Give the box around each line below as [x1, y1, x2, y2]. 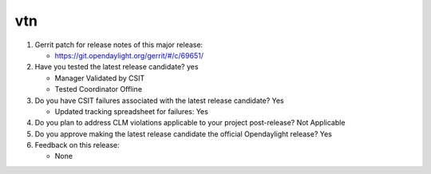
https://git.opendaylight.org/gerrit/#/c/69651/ [54, 50, 204, 60]
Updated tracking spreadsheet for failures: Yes [54, 106, 209, 116]
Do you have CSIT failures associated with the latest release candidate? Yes [34, 96, 284, 105]
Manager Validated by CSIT [54, 73, 145, 83]
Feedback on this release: [34, 140, 120, 150]
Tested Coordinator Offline [54, 85, 143, 94]
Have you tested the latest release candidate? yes [34, 62, 199, 72]
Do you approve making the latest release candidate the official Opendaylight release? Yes [34, 129, 333, 139]
